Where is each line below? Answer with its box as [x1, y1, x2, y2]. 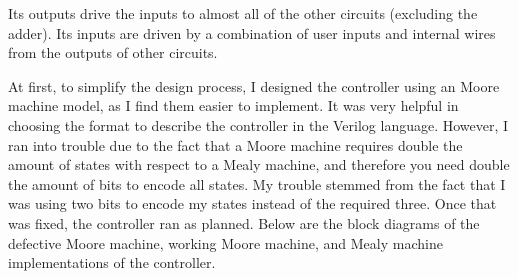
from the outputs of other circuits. [8, 42, 218, 63]
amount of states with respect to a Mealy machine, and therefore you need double [8, 154, 510, 175]
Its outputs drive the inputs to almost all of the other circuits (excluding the [8, 3, 478, 23]
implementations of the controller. [8, 252, 216, 273]
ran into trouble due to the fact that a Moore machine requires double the [8, 134, 463, 155]
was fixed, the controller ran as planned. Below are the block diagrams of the [8, 212, 480, 233]
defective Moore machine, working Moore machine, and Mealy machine [8, 232, 443, 253]
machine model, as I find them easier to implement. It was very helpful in [8, 95, 459, 116]
